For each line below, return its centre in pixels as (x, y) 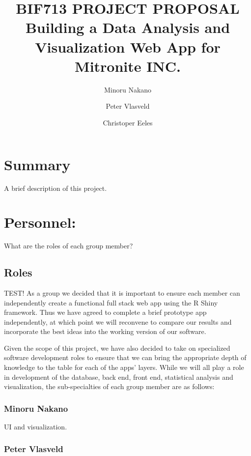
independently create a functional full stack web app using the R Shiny (111, 302)
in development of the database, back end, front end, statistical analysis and (119, 377)
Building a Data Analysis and (128, 27)
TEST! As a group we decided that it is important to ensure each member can (122, 292)
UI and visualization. (36, 427)
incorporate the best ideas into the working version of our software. (105, 331)
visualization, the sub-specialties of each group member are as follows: (109, 386)
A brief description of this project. (56, 188)
